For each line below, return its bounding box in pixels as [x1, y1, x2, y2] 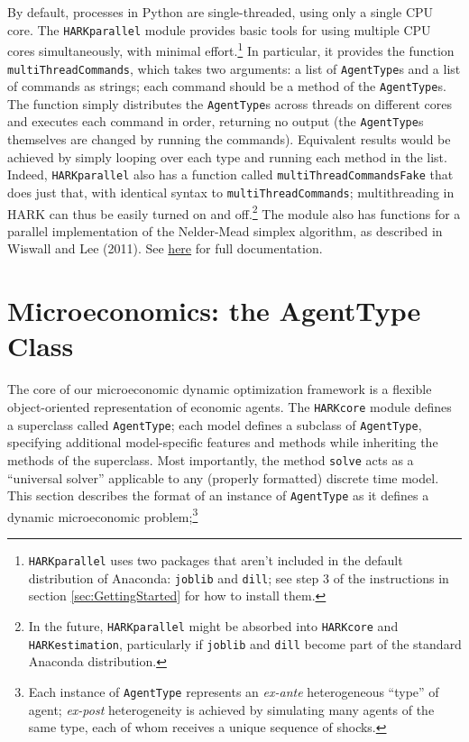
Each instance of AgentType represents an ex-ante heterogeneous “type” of [28, 682, 439, 701]
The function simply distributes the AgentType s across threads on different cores [7, 94, 453, 113]
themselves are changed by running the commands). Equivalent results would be [7, 130, 451, 149]
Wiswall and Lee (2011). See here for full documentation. [7, 239, 323, 258]
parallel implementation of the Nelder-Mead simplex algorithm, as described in [7, 221, 443, 240]
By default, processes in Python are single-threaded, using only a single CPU [7, 3, 434, 21]
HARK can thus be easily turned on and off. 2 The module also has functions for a [7, 201, 461, 223]
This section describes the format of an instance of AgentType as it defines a [7, 486, 429, 505]
